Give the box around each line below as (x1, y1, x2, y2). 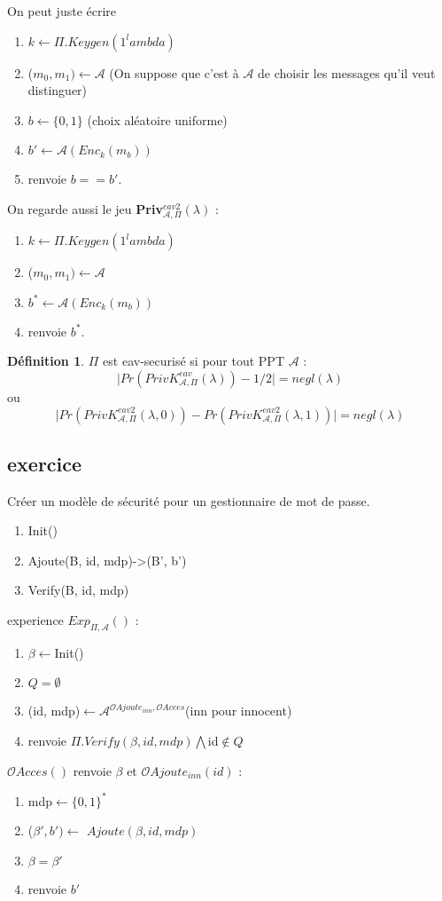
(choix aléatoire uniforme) (87, 110, 228, 129)
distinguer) (27, 81, 88, 99)
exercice (7, 449, 82, 477)
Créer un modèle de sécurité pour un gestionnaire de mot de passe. (7, 491, 370, 510)
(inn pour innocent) (185, 701, 292, 720)
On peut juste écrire (7, 2, 117, 20)
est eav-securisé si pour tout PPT (103, 352, 285, 370)
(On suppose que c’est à (109, 63, 239, 82)
